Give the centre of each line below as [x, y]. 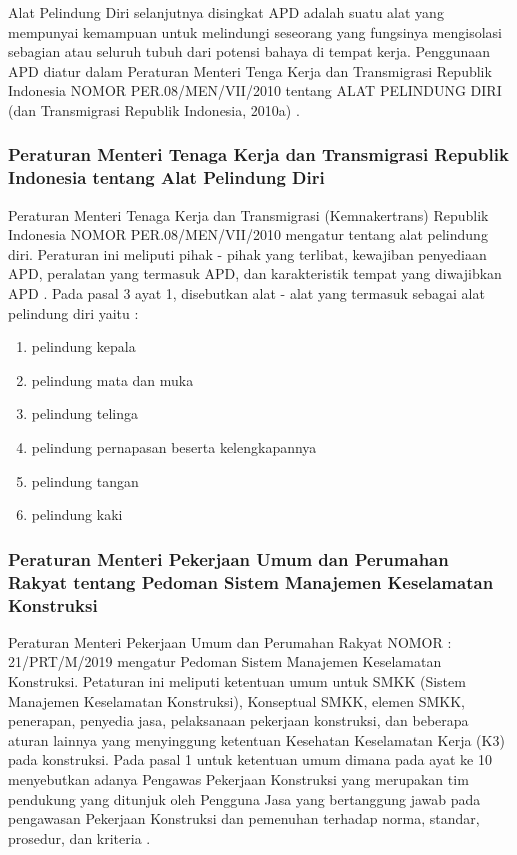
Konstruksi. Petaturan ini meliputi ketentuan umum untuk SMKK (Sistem [237, 681]
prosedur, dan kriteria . [79, 837]
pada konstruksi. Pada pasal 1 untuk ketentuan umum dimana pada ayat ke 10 [250, 759]
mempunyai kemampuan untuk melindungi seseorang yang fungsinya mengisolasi [255, 31]
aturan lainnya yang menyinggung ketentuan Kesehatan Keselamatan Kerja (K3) [256, 739]
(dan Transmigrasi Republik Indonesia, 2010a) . [154, 109]
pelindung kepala [83, 346]
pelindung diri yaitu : [73, 312]
